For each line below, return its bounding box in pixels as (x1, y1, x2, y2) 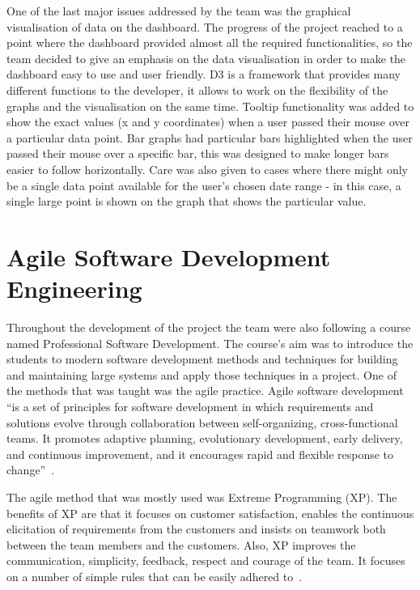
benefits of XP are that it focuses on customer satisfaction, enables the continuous (6, 504, 414, 521)
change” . (6, 461, 55, 478)
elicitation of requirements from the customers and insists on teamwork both (6, 520, 386, 537)
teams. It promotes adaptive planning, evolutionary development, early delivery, (6, 430, 403, 447)
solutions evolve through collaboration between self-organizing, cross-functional (6, 414, 398, 431)
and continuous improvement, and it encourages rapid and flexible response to (6, 445, 394, 462)
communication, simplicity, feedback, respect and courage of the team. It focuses (6, 552, 405, 569)
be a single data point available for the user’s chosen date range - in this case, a (6, 176, 401, 193)
